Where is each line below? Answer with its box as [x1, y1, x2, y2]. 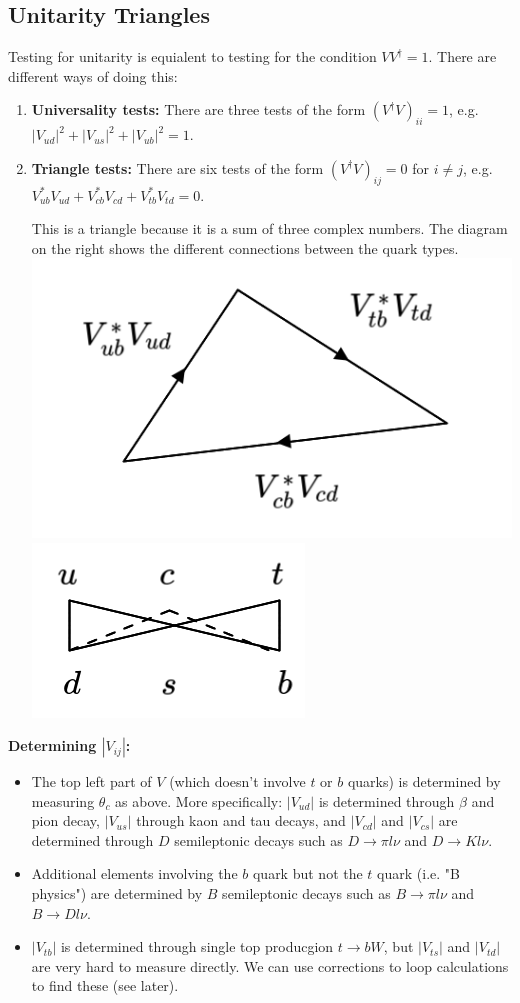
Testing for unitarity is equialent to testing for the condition [8, 46, 377, 67]
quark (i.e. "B [377, 863, 460, 884]
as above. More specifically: [115, 790, 283, 811]
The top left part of [31, 771, 152, 792]
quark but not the [252, 863, 363, 884]
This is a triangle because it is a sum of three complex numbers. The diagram [31, 218, 508, 239]
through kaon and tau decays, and [136, 810, 346, 831]
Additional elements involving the [31, 863, 238, 884]
